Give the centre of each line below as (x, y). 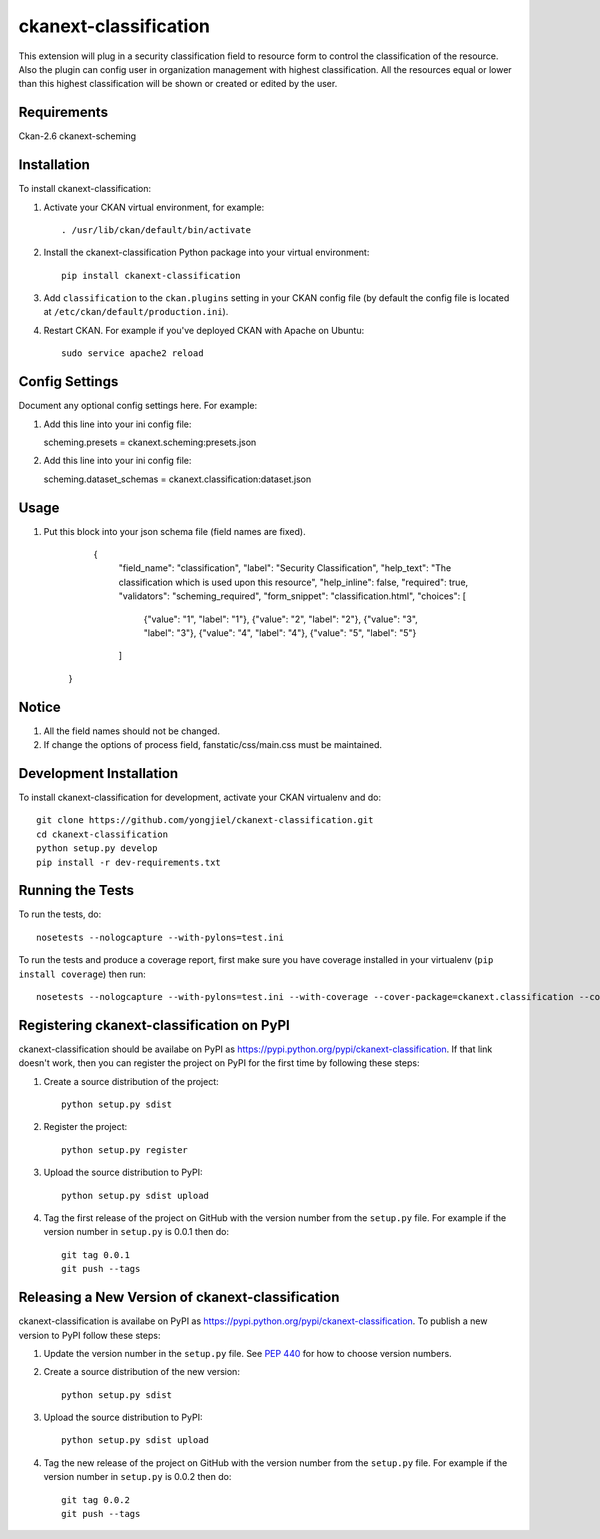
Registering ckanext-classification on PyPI (154, 1025)
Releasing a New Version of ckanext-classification (179, 1297)
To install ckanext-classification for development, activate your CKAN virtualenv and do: (200, 797)
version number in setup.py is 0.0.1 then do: (136, 1232)
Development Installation (98, 773)
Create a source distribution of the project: (131, 1081)
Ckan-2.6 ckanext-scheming (77, 136)
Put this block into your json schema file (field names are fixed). (174, 531)
